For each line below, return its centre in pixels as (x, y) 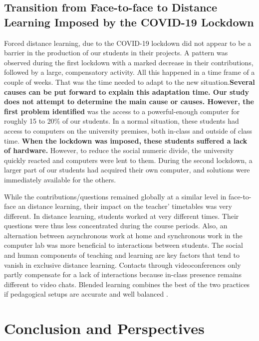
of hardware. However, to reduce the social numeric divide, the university (119, 150)
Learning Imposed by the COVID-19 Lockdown (129, 22)
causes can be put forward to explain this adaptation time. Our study (127, 91)
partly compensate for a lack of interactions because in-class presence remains (123, 274)
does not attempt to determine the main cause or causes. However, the (129, 101)
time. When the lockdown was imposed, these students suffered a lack (126, 140)
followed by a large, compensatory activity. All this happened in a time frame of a (129, 72)
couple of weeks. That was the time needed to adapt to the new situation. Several (129, 82)
